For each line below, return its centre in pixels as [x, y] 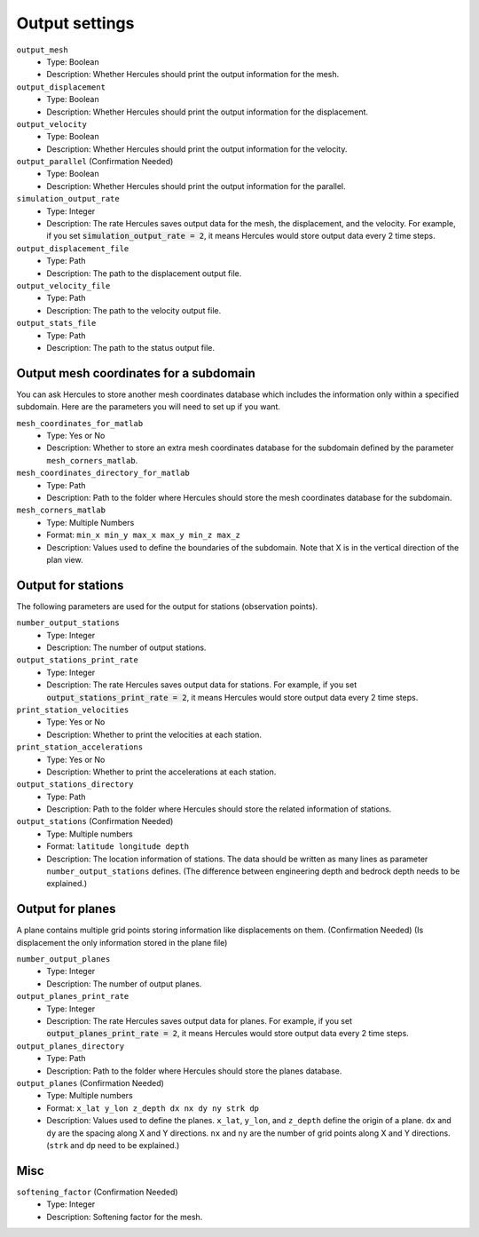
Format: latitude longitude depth [118, 846]
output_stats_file [56, 323]
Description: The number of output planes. [124, 983]
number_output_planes [63, 959]
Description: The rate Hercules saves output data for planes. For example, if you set [199, 1021]
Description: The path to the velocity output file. [134, 310]
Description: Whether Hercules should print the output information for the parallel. [196, 186]
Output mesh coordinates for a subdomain [136, 373]
